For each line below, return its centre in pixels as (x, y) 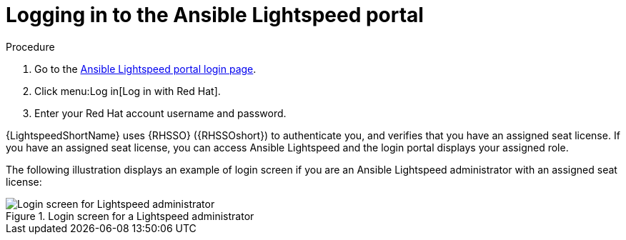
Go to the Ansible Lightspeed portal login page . (145, 69)
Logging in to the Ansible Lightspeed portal (215, 15)
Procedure (30, 46)
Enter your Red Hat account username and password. (160, 113)
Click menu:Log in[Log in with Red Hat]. (128, 91)
